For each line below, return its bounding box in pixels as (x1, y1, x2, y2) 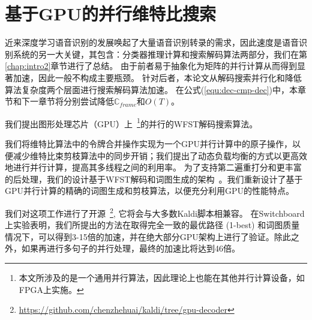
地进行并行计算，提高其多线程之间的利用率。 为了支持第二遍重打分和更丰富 (5, 161, 302, 174)
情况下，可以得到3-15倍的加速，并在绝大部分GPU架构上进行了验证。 (5, 230, 274, 243)
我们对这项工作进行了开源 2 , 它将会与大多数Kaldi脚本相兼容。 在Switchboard (5, 205, 305, 219)
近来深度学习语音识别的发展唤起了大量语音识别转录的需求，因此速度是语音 (5, 36, 299, 49)
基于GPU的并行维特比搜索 (5, 1, 217, 26)
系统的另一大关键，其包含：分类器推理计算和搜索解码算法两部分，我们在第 (13, 47, 307, 60)
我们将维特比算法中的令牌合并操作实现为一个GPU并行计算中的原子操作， (5, 137, 293, 149)
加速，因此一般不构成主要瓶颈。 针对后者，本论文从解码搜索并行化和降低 (13, 71, 302, 83)
